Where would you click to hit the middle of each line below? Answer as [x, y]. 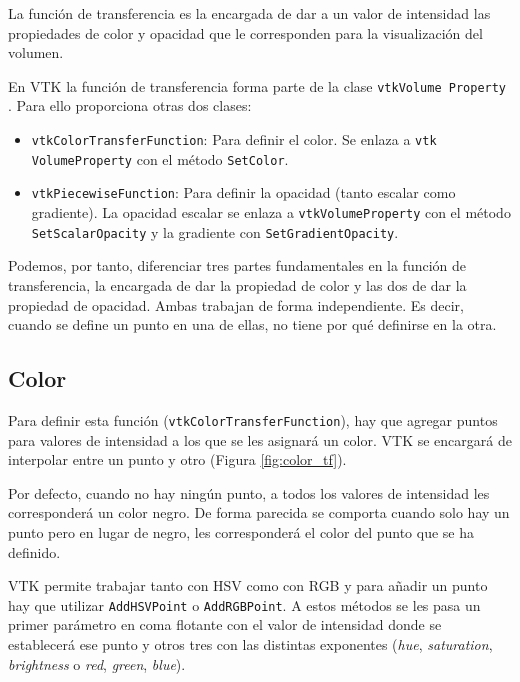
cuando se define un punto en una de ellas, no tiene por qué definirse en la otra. [252, 324]
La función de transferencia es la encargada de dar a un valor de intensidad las [249, 13]
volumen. [36, 52]
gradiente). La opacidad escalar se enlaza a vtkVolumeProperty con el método [271, 212]
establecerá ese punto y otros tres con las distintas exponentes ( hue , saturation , [250, 643]
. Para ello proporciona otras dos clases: [130, 105]
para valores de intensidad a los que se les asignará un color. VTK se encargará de [260, 439]
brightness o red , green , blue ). [97, 663]
